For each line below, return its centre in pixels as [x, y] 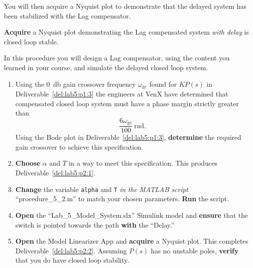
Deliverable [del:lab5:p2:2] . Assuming [71, 250]
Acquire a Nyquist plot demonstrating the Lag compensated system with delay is [126, 32]
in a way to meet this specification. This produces [143, 163]
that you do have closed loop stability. [72, 260]
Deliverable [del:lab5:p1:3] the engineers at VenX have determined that [122, 94]
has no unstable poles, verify [195, 250]
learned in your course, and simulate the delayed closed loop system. [106, 67]
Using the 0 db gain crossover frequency [76, 84]
